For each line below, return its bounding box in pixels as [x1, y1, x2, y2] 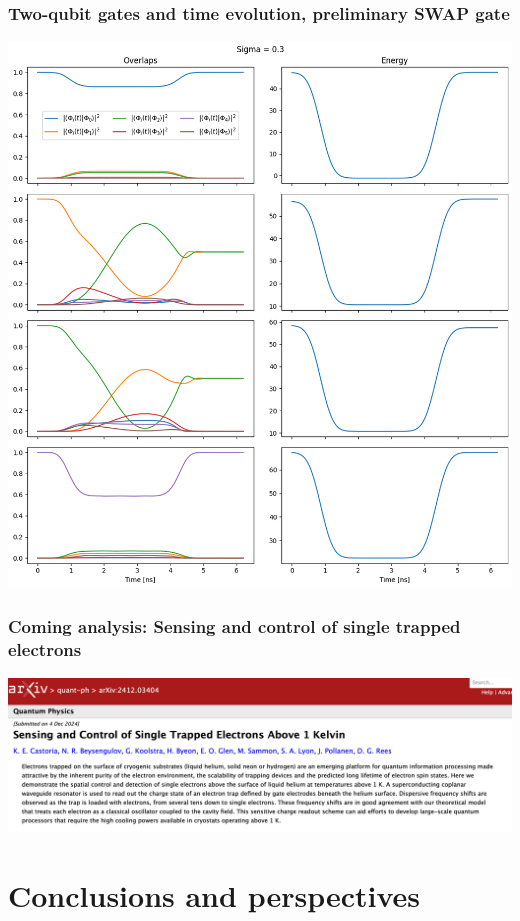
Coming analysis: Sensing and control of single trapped [8, 614, 461, 639]
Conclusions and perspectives [8, 874, 421, 915]
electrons [8, 637, 82, 662]
